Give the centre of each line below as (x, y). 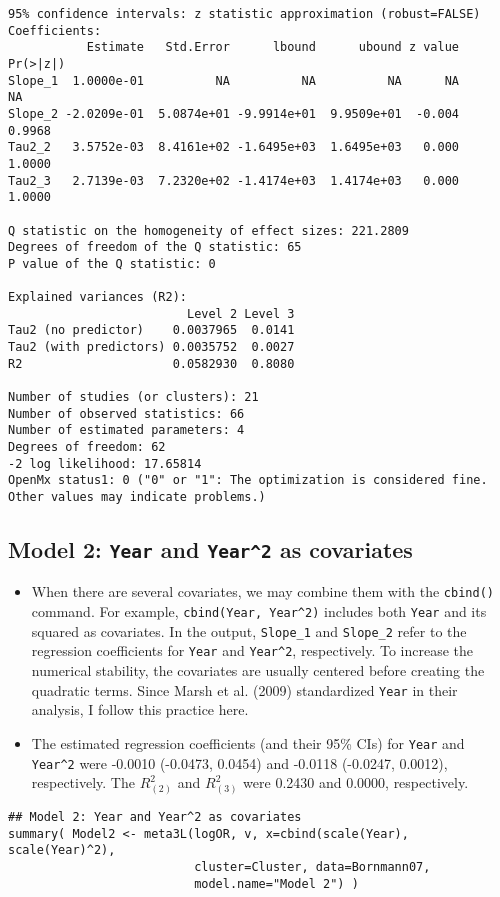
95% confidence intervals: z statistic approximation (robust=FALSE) (244, 14)
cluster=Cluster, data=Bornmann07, (312, 866)
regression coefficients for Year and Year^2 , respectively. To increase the (252, 650)
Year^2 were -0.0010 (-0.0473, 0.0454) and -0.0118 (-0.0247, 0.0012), (239, 762)
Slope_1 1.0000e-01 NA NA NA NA (234, 80)
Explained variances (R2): (97, 297)
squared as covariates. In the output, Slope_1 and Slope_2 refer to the (249, 630)
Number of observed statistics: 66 (126, 413)
